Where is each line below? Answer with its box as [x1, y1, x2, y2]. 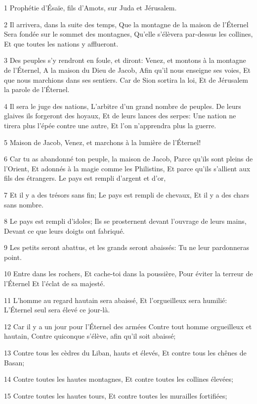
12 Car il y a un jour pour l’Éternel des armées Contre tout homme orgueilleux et [4, 321, 252, 331]
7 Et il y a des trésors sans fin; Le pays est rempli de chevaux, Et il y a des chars [4, 189, 250, 200]
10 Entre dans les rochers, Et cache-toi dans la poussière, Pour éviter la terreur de [4, 268, 253, 279]
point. [4, 252, 22, 262]
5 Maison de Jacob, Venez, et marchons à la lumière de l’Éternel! [4, 137, 201, 147]
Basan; [4, 357, 25, 367]
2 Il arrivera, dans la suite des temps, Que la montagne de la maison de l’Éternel [4, 19, 249, 29]
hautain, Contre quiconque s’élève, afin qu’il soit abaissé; [4, 331, 176, 341]
